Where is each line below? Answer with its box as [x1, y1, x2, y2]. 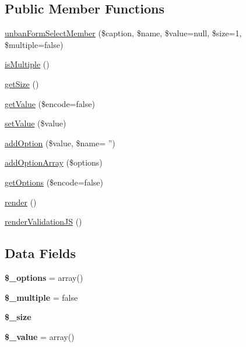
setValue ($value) [5, 117, 66, 129]
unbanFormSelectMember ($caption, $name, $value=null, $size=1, [5, 27, 242, 39]
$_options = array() [5, 271, 83, 283]
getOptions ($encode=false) [5, 176, 103, 188]
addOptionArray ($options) [5, 156, 103, 169]
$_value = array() [5, 330, 75, 342]
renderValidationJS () [5, 215, 82, 228]
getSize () [5, 77, 39, 90]
